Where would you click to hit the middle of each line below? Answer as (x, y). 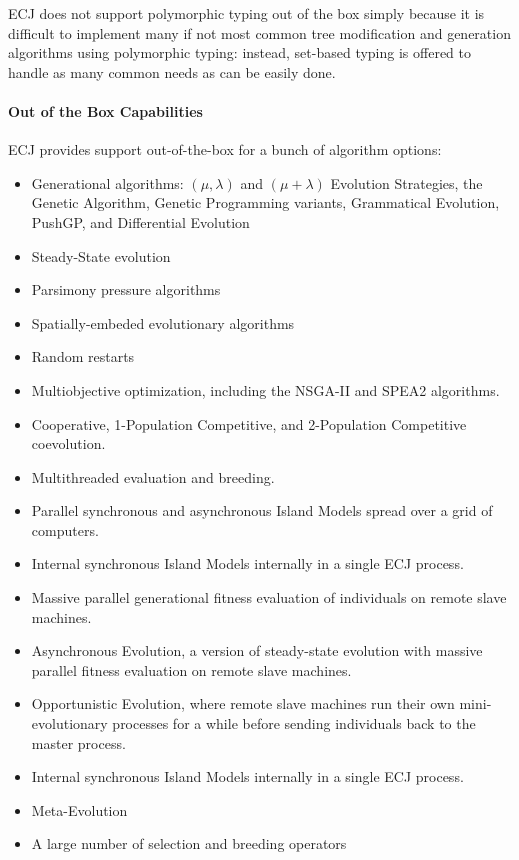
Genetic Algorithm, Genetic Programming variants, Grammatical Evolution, (265, 202)
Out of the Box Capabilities (105, 110)
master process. (78, 742)
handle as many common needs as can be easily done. (172, 71)
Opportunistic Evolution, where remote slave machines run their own (243, 703)
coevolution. (68, 443)
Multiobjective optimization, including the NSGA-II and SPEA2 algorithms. (265, 389)
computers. (65, 529)
